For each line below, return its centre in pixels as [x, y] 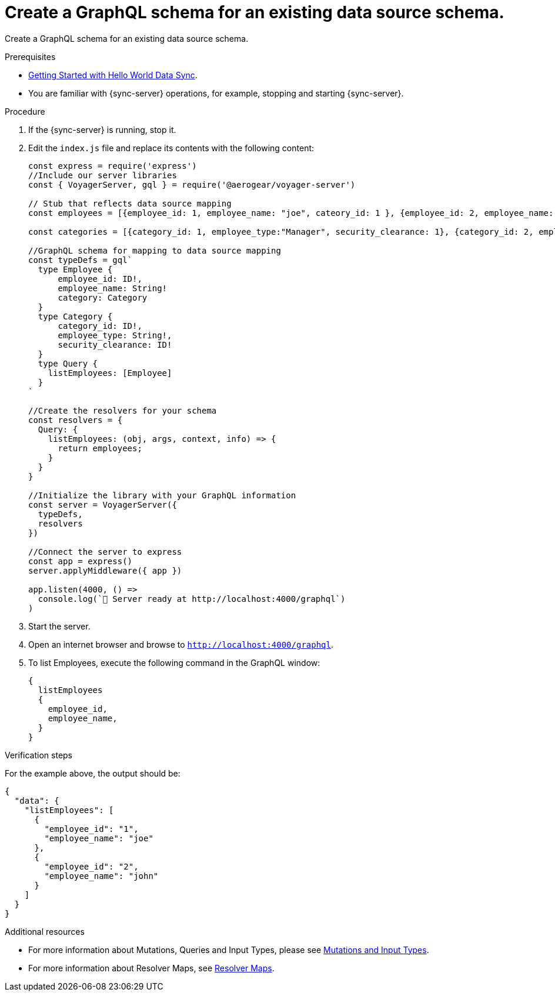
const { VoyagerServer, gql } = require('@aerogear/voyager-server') [192, 184]
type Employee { [75, 269]
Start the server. [59, 626]
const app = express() [81, 561]
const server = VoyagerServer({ [103, 504]
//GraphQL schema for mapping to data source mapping [155, 250]
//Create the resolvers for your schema [123, 410]
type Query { [68, 363]
